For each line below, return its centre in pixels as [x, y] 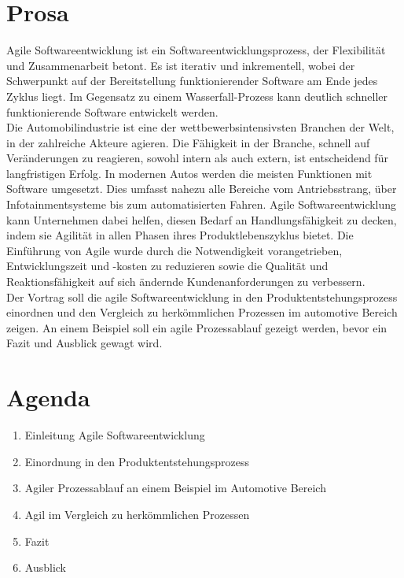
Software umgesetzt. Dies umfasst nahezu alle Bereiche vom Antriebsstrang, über [202, 189]
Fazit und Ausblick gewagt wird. [84, 343]
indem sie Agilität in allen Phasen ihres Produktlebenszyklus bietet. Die [180, 235]
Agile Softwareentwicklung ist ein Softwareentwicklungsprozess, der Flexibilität [196, 50]
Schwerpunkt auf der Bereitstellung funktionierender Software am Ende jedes [192, 81]
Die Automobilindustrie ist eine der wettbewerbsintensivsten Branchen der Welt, [200, 127]
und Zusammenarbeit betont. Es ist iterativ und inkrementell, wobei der [181, 65]
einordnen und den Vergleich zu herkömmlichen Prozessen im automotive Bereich [202, 312]
